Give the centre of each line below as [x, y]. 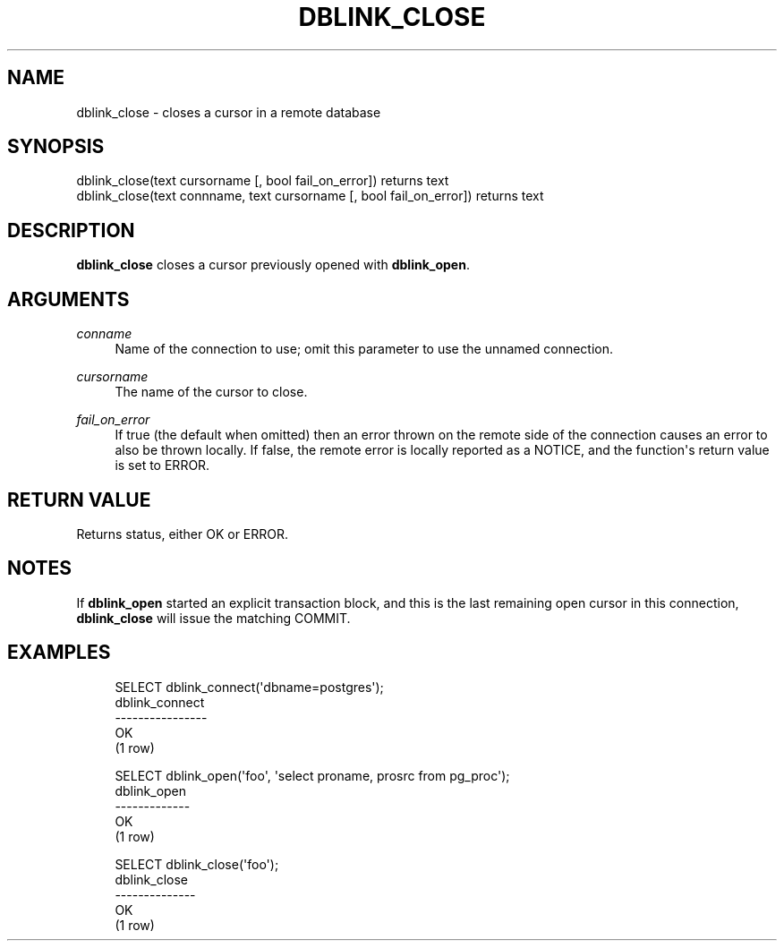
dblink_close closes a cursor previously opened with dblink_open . [273, 265]
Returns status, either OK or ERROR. [183, 534]
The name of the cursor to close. [211, 392]
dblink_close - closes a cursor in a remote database [229, 112]
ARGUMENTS [68, 299]
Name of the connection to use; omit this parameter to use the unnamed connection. [364, 349]
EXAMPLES [59, 653]
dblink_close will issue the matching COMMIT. [213, 618]
